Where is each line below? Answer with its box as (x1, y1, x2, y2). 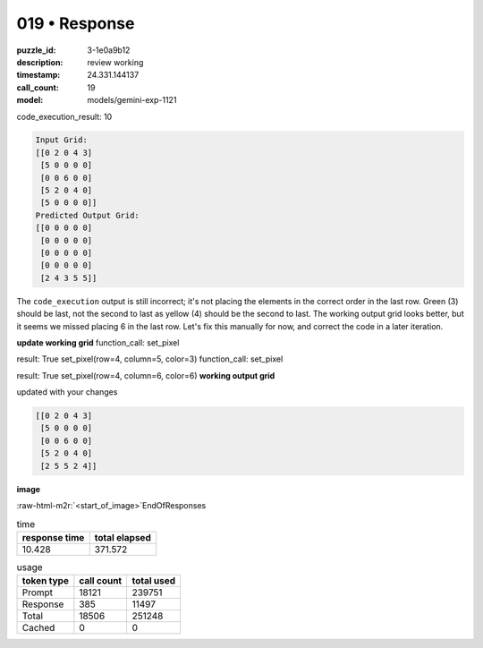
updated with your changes (16, 387, 118, 397)
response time (21, 531, 85, 543)
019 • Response (16, 13, 135, 33)
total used (131, 575, 176, 587)
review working (87, 56, 144, 67)
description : (16, 56, 64, 67)
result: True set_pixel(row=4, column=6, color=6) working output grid (16, 370, 275, 380)
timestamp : (16, 70, 61, 81)
